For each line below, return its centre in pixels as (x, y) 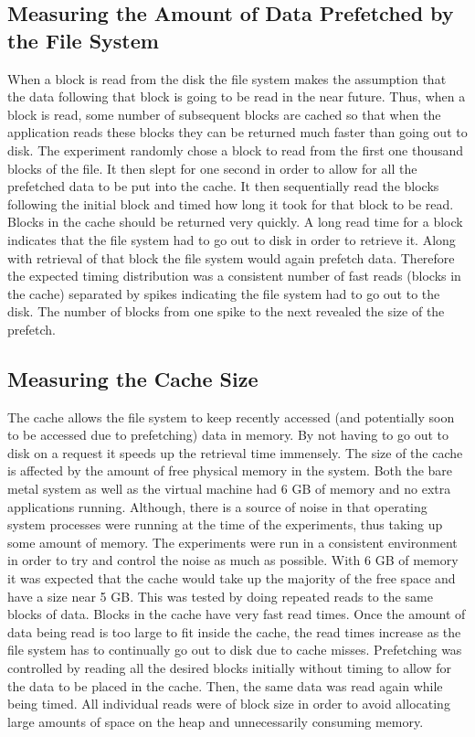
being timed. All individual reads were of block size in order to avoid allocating (229, 704)
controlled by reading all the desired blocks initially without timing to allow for (230, 668)
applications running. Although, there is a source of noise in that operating (217, 506)
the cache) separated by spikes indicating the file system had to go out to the (224, 293)
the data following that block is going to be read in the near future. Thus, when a (237, 96)
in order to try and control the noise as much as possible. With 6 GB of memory (233, 560)
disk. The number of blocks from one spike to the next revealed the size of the (226, 311)
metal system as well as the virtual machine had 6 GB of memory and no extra (229, 489)
